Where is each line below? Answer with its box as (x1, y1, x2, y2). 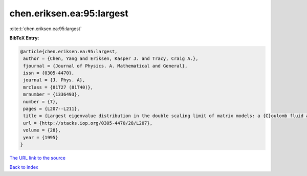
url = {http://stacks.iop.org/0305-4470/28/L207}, (23, 120, 153, 126)
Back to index (9, 164, 38, 170)
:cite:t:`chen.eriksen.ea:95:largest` (9, 26, 82, 32)
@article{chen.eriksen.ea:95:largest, (20, 49, 118, 54)
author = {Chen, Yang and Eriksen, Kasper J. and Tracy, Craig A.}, (23, 56, 199, 61)
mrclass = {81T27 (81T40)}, (23, 84, 94, 90)
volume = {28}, (23, 127, 61, 133)
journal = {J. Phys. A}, (23, 77, 85, 83)
